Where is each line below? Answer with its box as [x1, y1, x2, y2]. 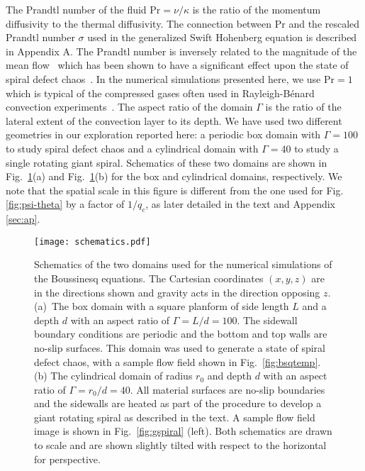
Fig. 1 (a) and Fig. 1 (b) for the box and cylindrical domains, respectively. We [6, 169, 342, 184]
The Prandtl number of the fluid [6, 2, 147, 16]
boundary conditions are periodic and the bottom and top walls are [34, 326, 327, 341]
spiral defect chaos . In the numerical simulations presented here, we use [6, 71, 321, 86]
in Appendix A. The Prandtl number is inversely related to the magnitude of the [6, 43, 357, 58]
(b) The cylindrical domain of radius [34, 368, 193, 383]
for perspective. [34, 451, 101, 466]
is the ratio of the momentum [192, 2, 321, 16]
